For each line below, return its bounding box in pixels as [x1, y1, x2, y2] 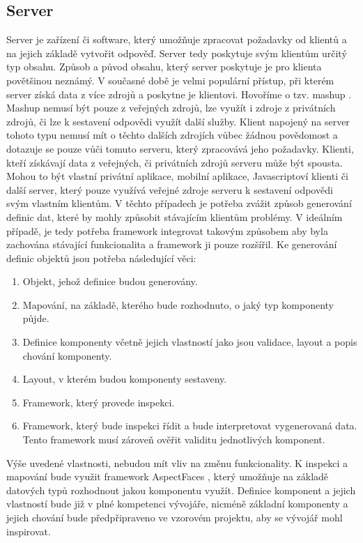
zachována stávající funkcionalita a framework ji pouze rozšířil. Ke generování [6, 237, 337, 252]
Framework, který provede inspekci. [22, 395, 175, 409]
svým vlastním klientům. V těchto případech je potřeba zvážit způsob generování [6, 196, 352, 211]
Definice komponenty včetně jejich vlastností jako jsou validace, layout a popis [22, 335, 357, 349]
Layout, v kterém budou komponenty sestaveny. [22, 372, 227, 386]
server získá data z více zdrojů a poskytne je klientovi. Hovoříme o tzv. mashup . [6, 86, 352, 101]
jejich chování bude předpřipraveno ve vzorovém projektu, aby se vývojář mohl [6, 510, 343, 525]
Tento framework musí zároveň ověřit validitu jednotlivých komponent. [22, 432, 325, 447]
